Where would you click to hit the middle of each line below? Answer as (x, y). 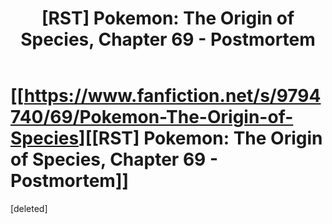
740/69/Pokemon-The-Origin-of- (152, 117)
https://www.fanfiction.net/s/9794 (172, 96)
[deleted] (29, 208)
